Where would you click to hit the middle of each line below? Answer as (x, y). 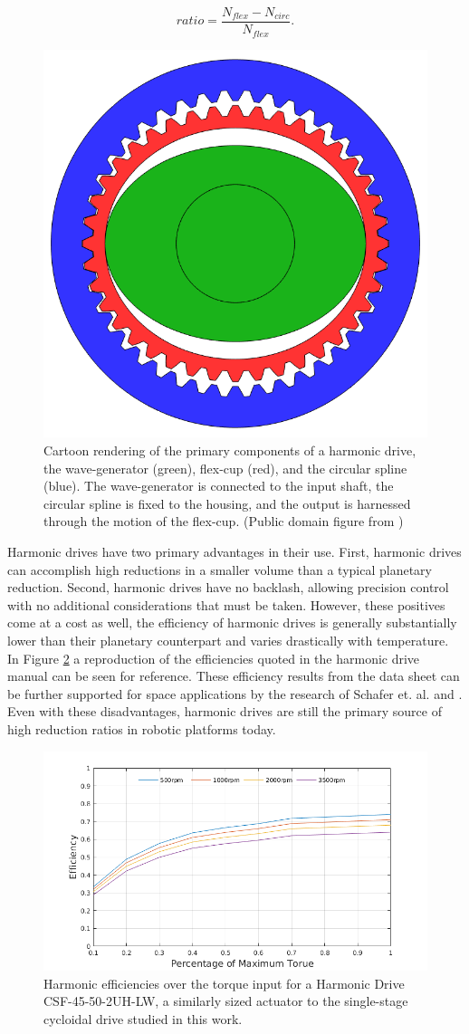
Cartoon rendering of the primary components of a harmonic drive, (230, 450)
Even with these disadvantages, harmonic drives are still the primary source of (225, 711)
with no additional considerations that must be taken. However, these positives (226, 604)
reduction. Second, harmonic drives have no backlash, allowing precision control (228, 587)
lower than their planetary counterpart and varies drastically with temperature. (228, 640)
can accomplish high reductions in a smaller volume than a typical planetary (220, 569)
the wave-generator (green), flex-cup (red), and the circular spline (225, 468)
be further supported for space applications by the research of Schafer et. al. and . (235, 693)
